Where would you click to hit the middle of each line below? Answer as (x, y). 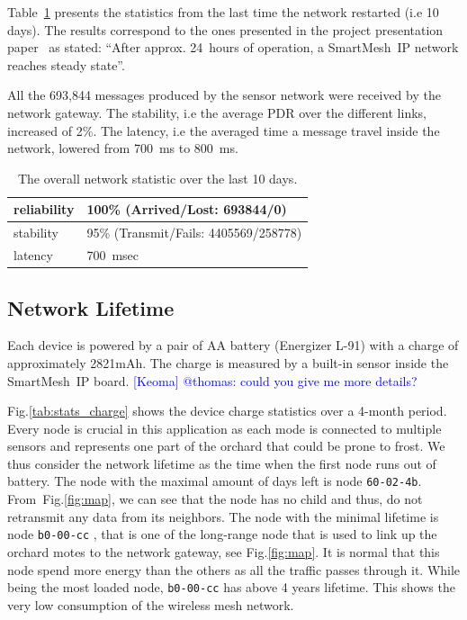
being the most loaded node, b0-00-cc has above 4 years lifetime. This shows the (231, 587)
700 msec (113, 255)
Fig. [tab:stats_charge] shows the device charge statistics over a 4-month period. (227, 411)
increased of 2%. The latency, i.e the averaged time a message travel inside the (224, 130)
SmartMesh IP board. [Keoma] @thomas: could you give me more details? (212, 380)
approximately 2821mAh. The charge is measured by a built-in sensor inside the (228, 362)
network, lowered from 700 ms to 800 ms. (123, 148)
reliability (44, 209)
